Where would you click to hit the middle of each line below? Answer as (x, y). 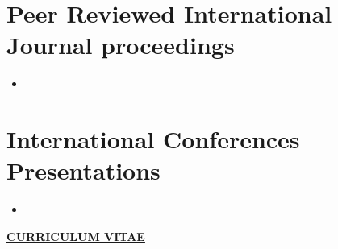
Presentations (83, 170)
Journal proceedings (121, 45)
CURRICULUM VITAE (76, 236)
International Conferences (153, 139)
